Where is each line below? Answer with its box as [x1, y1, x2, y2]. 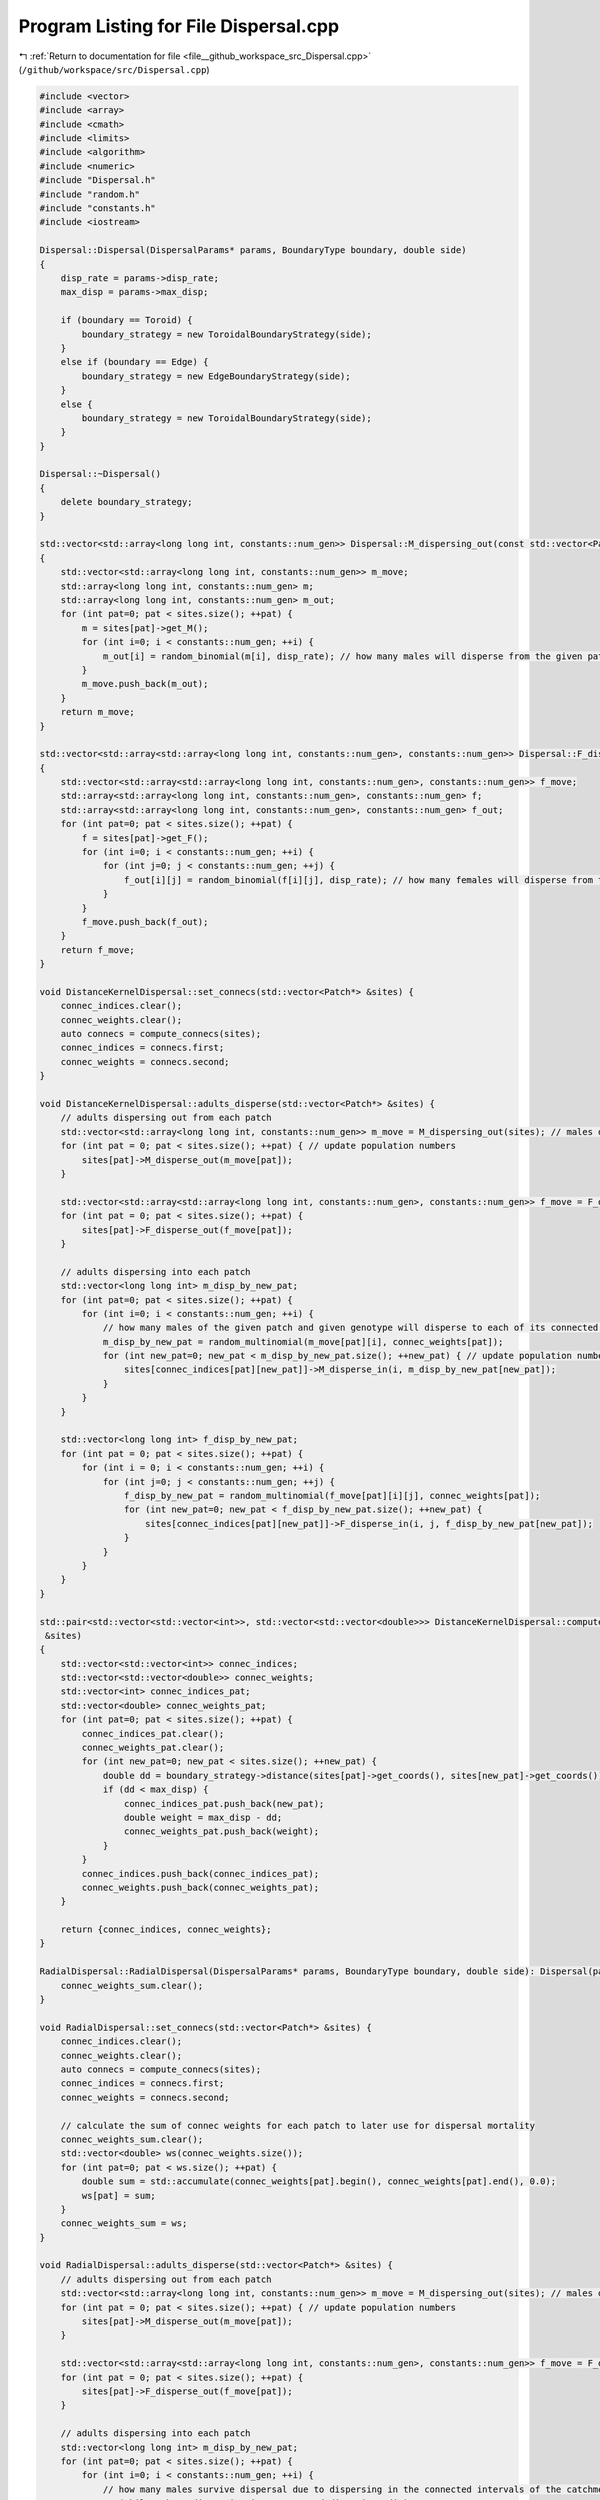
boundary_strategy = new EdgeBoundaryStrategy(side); [81, 370, 351, 382]
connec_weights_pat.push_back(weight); [123, 1826, 320, 1837]
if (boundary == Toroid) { [60, 315, 194, 326]
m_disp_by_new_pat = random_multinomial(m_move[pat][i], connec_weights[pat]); [102, 1336, 504, 1347]
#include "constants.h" [39, 203, 157, 214]
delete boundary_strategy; [60, 496, 194, 508]
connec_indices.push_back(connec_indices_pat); [81, 1868, 320, 1879]
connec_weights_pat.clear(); [81, 1742, 225, 1754]
